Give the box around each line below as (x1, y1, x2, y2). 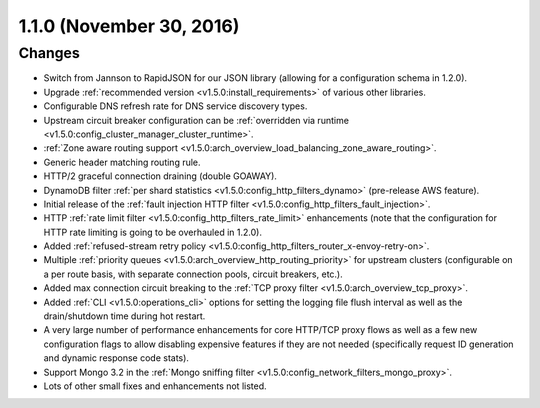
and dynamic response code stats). (43, 352, 190, 364)
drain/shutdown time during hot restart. (43, 310, 206, 322)
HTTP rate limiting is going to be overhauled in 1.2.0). (43, 226, 262, 238)
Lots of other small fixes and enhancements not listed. (43, 380, 267, 392)
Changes (18, 44, 80, 62)
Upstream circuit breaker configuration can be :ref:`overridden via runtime (43, 114, 350, 126)
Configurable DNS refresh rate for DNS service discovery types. (43, 100, 308, 112)
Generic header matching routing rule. (43, 156, 201, 168)
